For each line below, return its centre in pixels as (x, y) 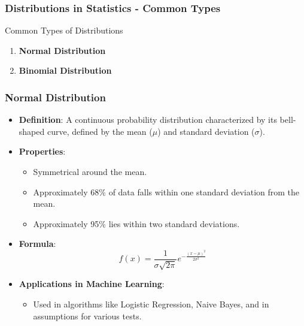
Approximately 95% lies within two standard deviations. (136, 223)
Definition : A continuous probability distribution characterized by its (148, 120)
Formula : (37, 244)
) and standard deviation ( (206, 131)
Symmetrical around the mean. (90, 171)
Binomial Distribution (65, 70)
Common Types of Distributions (64, 30)
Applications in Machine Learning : (92, 284)
